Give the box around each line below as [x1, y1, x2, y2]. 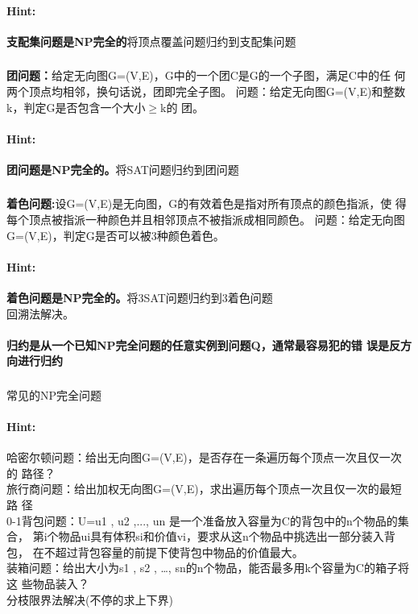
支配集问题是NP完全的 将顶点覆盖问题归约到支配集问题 [6, 32, 296, 49]
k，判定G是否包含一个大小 [6, 98, 146, 115]
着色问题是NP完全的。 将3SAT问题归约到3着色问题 [6, 288, 273, 305]
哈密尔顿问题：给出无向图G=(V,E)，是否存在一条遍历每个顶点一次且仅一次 [6, 449, 402, 466]
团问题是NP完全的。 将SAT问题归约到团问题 [6, 160, 239, 177]
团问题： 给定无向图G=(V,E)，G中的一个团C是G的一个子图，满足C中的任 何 [6, 67, 406, 84]
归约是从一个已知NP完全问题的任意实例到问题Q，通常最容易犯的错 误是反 [6, 336, 401, 353]
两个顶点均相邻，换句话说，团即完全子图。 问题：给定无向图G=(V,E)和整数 [6, 82, 406, 99]
